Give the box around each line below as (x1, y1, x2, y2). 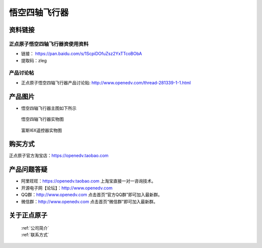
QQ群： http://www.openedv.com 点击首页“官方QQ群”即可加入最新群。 (21, 192, 163, 198)
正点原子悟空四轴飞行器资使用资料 (9, 40, 89, 47)
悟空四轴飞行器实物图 (21, 116, 64, 122)
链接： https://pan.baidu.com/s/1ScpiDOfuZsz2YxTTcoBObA (21, 51, 142, 57)
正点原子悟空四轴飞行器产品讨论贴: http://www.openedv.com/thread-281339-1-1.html (21, 80, 191, 85)
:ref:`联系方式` (21, 232, 49, 238)
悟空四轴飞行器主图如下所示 (21, 105, 77, 111)
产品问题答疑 (9, 165, 48, 174)
